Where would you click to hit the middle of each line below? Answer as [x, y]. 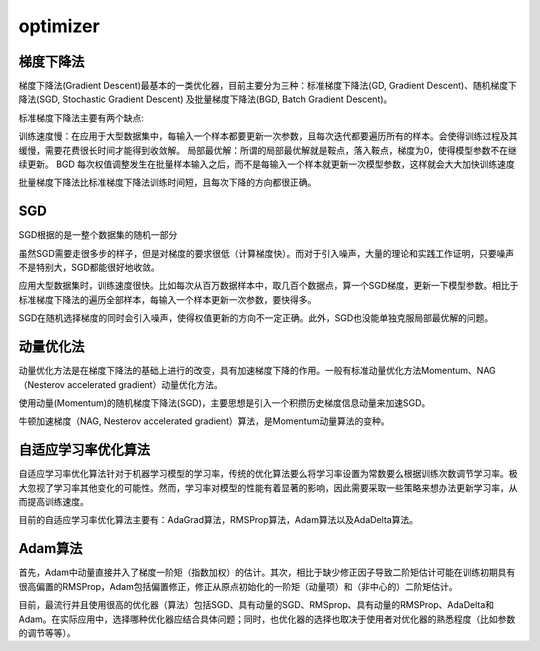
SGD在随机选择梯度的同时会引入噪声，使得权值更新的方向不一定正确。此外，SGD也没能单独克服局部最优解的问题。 [256, 318]
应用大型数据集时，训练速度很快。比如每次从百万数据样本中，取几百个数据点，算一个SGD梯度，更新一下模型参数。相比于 [268, 286]
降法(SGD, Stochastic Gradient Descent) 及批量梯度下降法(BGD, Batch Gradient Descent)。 [205, 99]
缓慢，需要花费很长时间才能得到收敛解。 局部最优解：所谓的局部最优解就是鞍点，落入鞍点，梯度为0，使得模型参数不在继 [267, 150]
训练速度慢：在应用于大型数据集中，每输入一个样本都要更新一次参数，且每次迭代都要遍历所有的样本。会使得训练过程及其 [268, 136]
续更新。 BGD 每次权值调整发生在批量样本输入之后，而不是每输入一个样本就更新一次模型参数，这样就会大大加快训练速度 [266, 164]
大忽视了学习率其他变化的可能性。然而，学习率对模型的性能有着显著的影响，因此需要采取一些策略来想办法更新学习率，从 [268, 487]
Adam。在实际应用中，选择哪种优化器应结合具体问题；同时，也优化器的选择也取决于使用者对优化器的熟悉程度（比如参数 [267, 619]
